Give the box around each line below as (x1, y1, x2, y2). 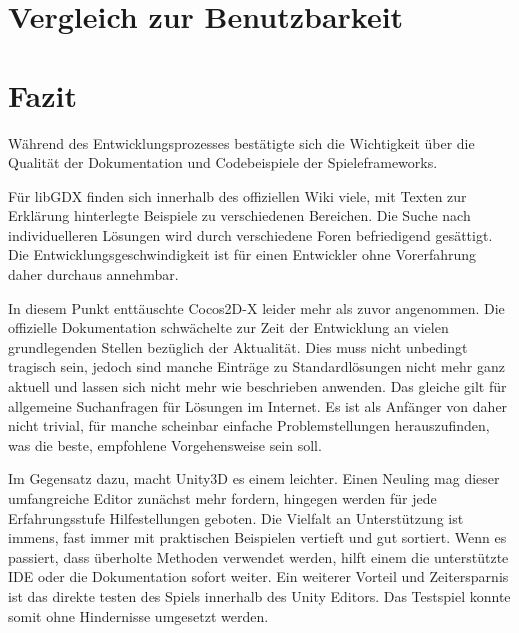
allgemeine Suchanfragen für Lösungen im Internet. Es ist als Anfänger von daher (8, 395, 508, 416)
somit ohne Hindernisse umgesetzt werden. (8, 605, 269, 626)
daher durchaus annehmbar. (8, 264, 179, 285)
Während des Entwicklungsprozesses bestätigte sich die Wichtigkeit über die (8, 132, 475, 153)
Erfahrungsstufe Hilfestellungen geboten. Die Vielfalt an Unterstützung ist (8, 507, 464, 528)
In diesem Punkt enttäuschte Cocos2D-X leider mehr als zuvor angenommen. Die (8, 297, 505, 318)
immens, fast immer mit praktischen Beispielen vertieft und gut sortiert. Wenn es (8, 527, 507, 548)
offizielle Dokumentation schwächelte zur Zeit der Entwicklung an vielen (8, 317, 449, 338)
